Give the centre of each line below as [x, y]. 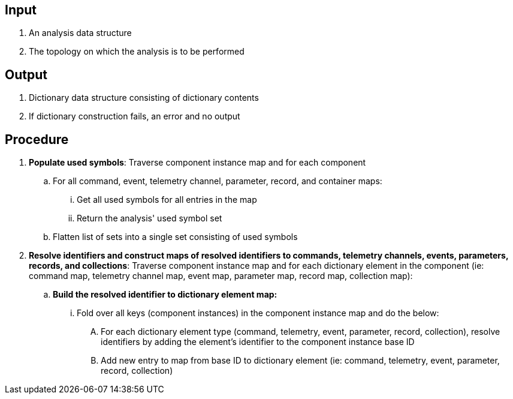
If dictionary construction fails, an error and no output [135, 116]
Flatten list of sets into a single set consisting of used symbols [175, 237]
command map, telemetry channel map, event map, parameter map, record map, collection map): [221, 276]
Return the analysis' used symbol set [150, 218]
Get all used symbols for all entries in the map [167, 200]
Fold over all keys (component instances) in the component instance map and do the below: [258, 313]
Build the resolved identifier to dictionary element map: [165, 295]
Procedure [37, 139]
